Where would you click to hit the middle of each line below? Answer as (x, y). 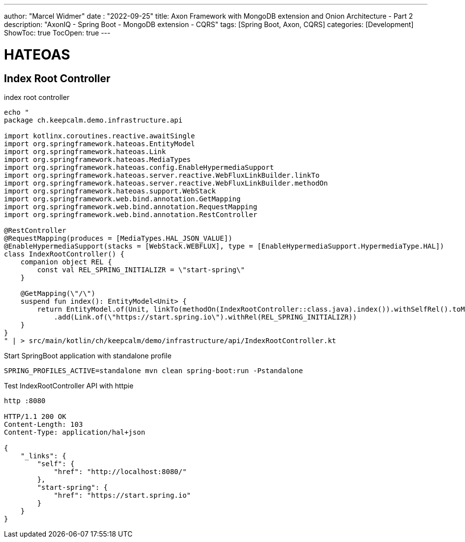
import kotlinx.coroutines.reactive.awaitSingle (100, 136)
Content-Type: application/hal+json (75, 432)
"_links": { (43, 456)
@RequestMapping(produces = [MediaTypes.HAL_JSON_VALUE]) (118, 238)
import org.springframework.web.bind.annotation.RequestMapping (131, 207)
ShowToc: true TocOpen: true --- (57, 33)
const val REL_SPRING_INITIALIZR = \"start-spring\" (141, 270)
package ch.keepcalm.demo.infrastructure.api (93, 120)
